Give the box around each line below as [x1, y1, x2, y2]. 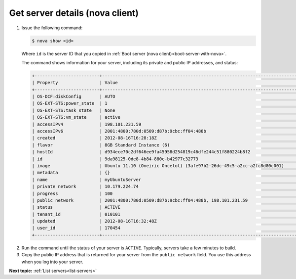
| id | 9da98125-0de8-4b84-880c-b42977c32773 [32, 156, 199, 162]
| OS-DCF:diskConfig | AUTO [32, 94, 115, 99]
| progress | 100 [32, 190, 113, 196]
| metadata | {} [32, 170, 111, 176]
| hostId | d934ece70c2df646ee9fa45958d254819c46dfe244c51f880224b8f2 [32, 149, 251, 155]
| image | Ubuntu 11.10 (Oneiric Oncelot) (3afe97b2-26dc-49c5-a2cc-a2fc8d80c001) [32, 163, 285, 168]
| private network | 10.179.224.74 [32, 184, 139, 189]
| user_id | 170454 [32, 225, 121, 231]
